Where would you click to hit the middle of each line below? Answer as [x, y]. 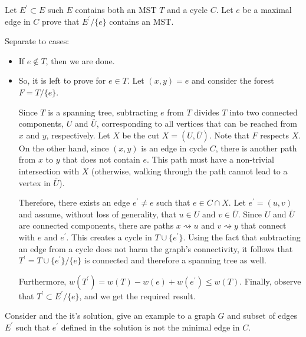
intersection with [49, 171]
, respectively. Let [78, 135]
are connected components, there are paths [96, 225]
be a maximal [267, 9]
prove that [60, 21]
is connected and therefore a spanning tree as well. [175, 260]
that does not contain [101, 159]
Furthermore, [42, 281]
